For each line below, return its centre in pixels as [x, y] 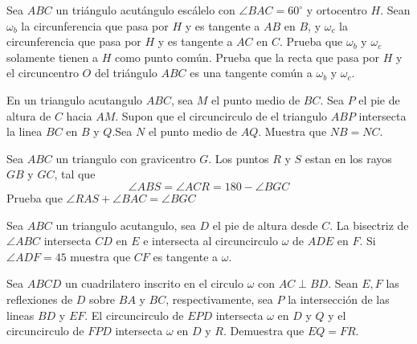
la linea [25, 131]
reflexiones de [40, 299]
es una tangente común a [251, 73]
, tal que [75, 174]
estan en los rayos [348, 158]
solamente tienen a [53, 57]
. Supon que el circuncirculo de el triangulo [221, 115]
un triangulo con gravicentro [126, 158]
